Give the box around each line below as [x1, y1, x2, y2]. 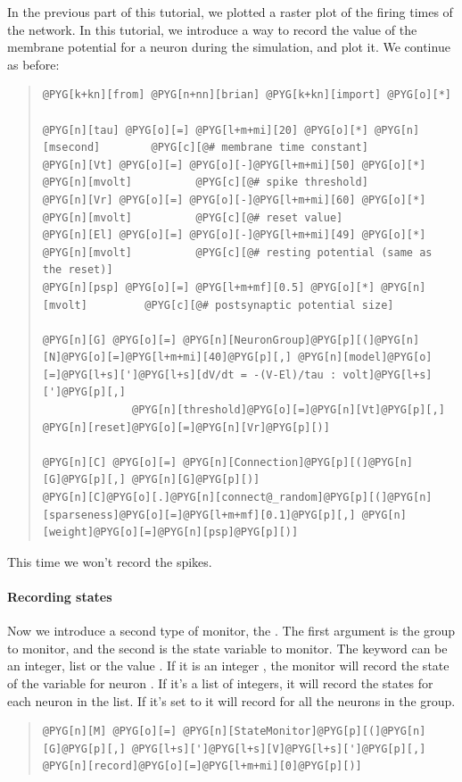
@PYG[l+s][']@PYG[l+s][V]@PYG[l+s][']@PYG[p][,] [132, 742, 426, 755]
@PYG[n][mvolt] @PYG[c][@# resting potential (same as [42, 245, 433, 259]
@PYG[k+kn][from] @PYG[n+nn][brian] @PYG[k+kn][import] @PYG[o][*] [42, 88, 451, 102]
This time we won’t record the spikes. [7, 552, 212, 570]
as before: [7, 54, 60, 73]
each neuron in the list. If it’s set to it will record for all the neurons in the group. [7, 691, 456, 710]
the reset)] [42, 263, 113, 277]
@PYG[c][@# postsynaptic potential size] [144, 298, 394, 312]
